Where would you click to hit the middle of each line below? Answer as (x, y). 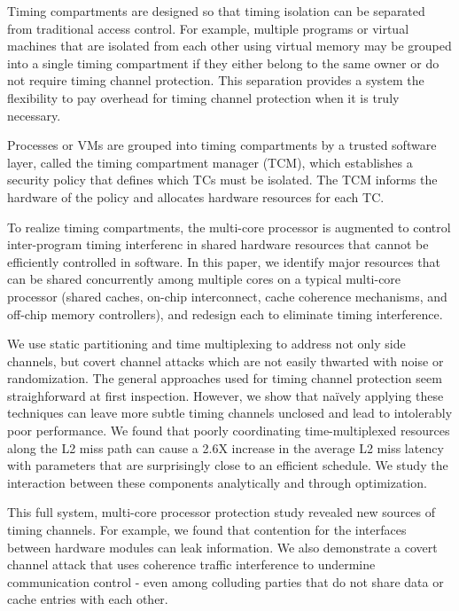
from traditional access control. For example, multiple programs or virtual (208, 28)
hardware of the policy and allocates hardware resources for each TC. (196, 196)
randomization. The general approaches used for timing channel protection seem (225, 378)
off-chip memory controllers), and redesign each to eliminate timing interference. (225, 313)
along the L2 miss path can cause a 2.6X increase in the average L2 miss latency (226, 447)
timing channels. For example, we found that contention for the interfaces (207, 530)
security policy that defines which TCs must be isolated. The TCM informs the (222, 180)
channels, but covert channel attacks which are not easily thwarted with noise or (226, 360)
